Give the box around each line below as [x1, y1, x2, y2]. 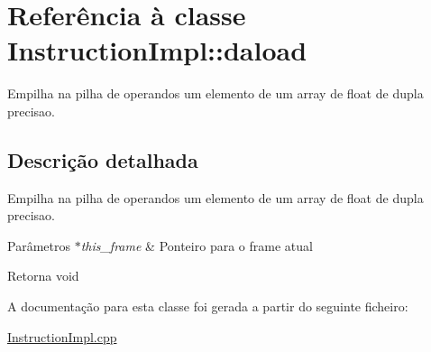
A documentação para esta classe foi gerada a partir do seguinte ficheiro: [7, 297, 408, 316]
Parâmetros [7, 236, 70, 255]
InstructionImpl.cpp [7, 327, 117, 346]
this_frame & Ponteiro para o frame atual [80, 236, 313, 255]
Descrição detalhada [7, 145, 198, 173]
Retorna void [7, 266, 79, 285]
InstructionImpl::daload [7, 32, 307, 69]
